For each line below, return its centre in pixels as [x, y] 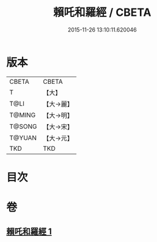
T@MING [23, 115]
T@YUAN [23, 137]
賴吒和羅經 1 [29, 232]
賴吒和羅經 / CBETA [102, 12]
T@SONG [23, 126]
